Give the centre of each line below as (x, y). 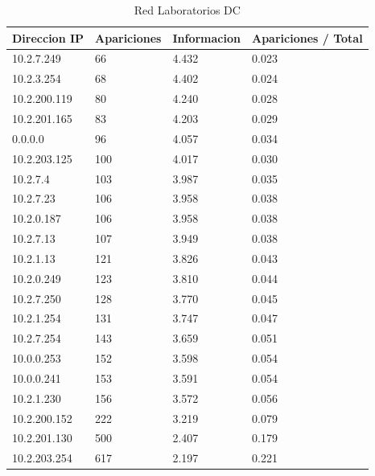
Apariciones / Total (307, 37)
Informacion (206, 37)
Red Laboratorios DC (187, 10)
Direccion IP (48, 37)
